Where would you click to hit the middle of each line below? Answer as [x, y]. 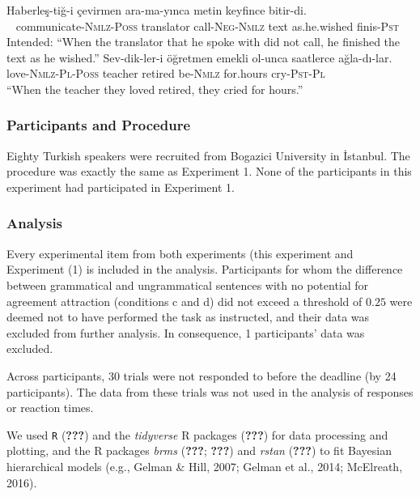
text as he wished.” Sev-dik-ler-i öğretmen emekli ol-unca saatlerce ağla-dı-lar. [199, 57]
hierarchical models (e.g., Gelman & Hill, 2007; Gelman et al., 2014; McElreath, [205, 466]
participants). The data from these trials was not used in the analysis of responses [210, 391]
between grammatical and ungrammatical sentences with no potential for [188, 285]
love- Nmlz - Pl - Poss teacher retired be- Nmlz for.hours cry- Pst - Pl [166, 73]
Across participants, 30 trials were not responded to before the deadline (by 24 [202, 375]
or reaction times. [50, 408]
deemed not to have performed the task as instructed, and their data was [188, 317]
